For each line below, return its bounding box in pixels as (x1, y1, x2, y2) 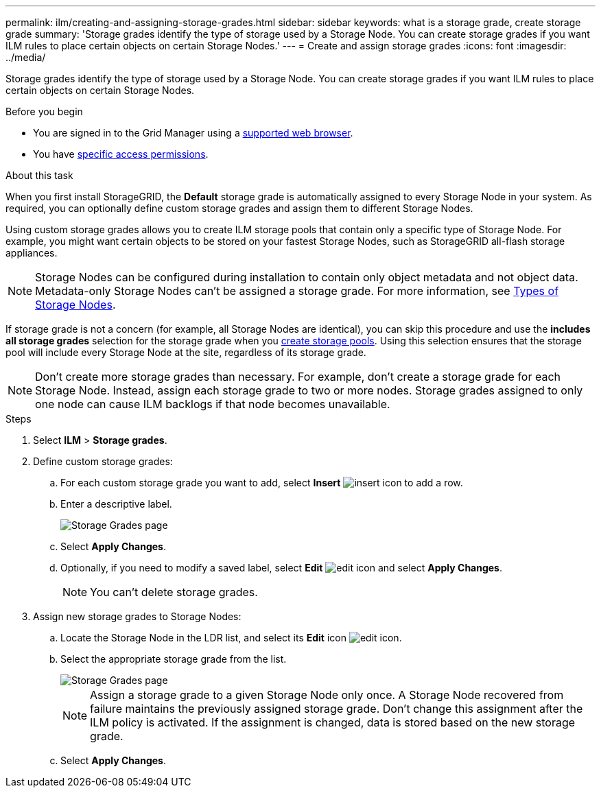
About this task (5, 169, 73, 181)
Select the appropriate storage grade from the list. (60, 653, 287, 665)
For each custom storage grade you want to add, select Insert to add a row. (60, 477, 463, 488)
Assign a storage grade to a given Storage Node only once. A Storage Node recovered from (90, 688, 564, 702)
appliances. (5, 247, 58, 259)
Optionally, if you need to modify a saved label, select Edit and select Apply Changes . (60, 562, 503, 573)
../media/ (5, 51, 46, 63)
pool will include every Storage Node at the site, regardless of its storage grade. (5, 346, 366, 358)
